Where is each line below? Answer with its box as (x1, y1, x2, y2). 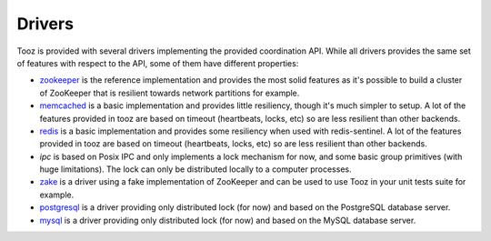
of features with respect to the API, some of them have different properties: (16, 57, 299, 68)
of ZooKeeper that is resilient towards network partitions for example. (39, 87, 300, 98)
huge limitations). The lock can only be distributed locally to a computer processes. (39, 164, 352, 175)
